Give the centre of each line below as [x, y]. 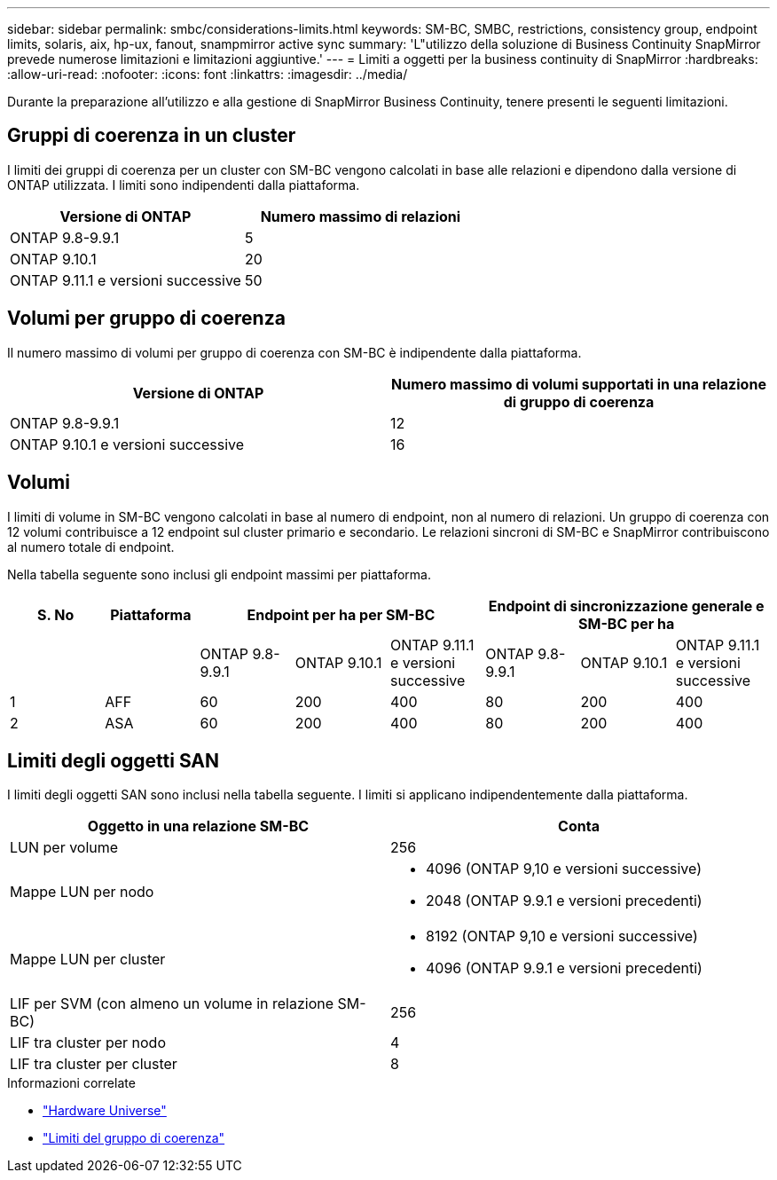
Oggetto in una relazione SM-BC [198, 826]
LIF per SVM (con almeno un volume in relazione [172, 1004]
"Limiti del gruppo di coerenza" [134, 1138]
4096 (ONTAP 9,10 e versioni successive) [564, 869]
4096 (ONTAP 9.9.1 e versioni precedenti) [564, 968]
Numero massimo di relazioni [361, 216]
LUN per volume [64, 848]
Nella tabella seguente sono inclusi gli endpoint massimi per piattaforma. [219, 574]
